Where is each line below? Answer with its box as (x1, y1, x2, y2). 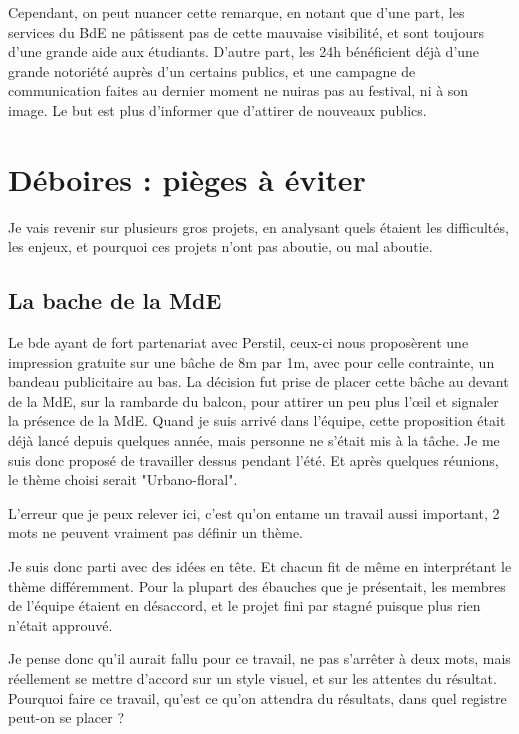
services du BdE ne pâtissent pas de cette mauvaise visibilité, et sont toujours (8, 21, 484, 42)
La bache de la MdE (8, 285, 222, 316)
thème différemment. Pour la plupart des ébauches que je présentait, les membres (8, 575, 506, 596)
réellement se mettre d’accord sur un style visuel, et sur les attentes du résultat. (8, 667, 497, 688)
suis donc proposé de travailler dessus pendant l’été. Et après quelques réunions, (8, 449, 499, 470)
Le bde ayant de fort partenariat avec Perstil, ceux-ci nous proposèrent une (8, 332, 469, 353)
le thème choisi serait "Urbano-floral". (8, 469, 238, 490)
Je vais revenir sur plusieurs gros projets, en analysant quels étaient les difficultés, (8, 216, 509, 237)
